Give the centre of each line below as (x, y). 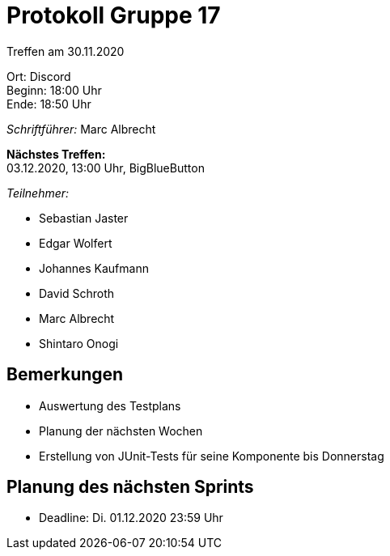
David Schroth (77, 293)
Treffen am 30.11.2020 (66, 51)
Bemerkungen (65, 375)
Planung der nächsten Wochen (121, 431)
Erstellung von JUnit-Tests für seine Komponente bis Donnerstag (212, 456)
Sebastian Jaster (84, 218)
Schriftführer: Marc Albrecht (81, 129)
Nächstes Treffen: (56, 154)
